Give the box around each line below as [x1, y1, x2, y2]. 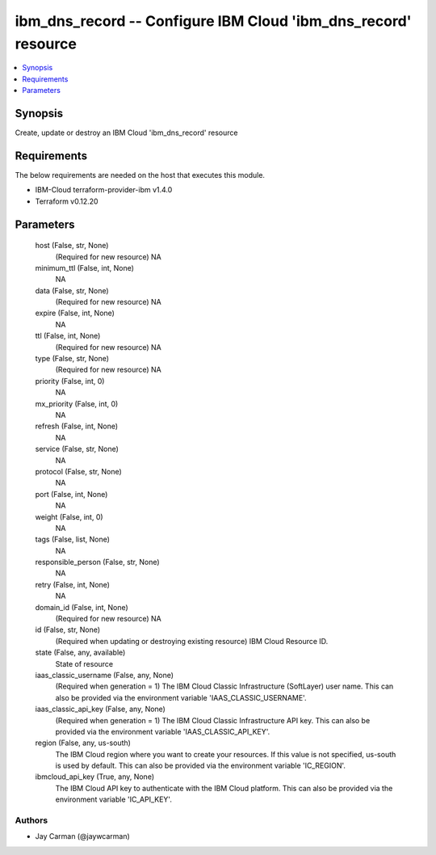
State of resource [55, 659, 114, 668]
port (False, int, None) [35, 489, 108, 499]
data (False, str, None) [35, 285, 109, 295]
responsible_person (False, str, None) [35, 558, 161, 567]
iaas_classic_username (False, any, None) [35, 670, 174, 680]
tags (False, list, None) [35, 534, 111, 545]
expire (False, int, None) [35, 308, 115, 318]
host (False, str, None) [35, 241, 109, 251]
